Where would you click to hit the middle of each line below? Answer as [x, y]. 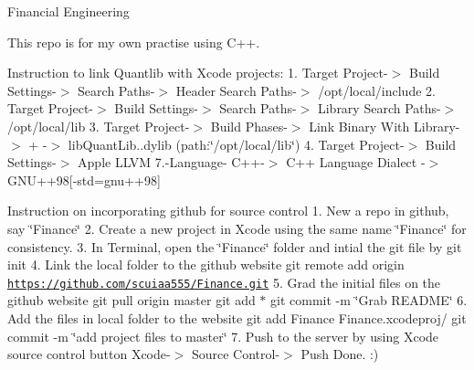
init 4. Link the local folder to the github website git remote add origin [206, 264]
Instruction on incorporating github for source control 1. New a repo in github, [228, 211]
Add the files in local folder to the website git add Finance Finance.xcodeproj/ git [237, 317]
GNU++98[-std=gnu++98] [84, 180]
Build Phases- [249, 126]
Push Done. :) [340, 354]
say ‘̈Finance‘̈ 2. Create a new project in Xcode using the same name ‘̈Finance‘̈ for [237, 228]
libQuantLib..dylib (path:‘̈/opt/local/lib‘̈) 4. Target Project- [236, 144]
